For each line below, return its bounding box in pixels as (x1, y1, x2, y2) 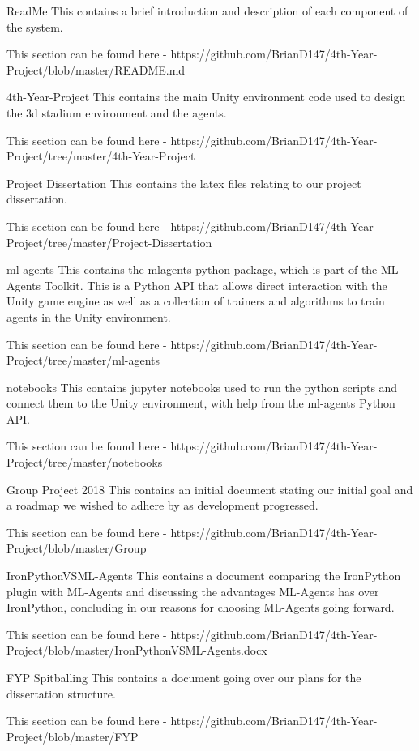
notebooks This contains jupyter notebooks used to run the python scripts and (6, 378, 398, 395)
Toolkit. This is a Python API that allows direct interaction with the (44, 276, 387, 293)
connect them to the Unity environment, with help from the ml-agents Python (6, 395, 395, 412)
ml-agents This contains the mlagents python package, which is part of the (6, 261, 378, 278)
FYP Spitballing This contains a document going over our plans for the (6, 669, 361, 685)
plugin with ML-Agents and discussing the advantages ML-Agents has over (6, 582, 379, 600)
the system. (6, 18, 63, 35)
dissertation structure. (6, 685, 116, 702)
